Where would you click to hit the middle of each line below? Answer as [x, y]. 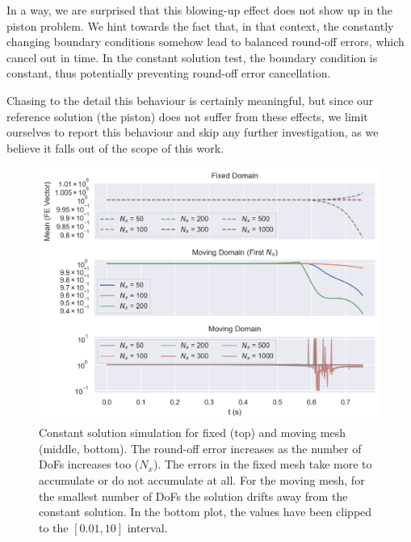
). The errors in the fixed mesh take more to [262, 464]
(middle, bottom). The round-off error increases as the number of [200, 448]
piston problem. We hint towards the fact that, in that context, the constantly [200, 25]
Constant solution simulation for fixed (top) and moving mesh [192, 433]
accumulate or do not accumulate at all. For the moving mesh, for [202, 479]
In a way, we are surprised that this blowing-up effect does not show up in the [200, 10]
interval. [147, 527]
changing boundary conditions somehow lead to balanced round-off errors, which [205, 42]
